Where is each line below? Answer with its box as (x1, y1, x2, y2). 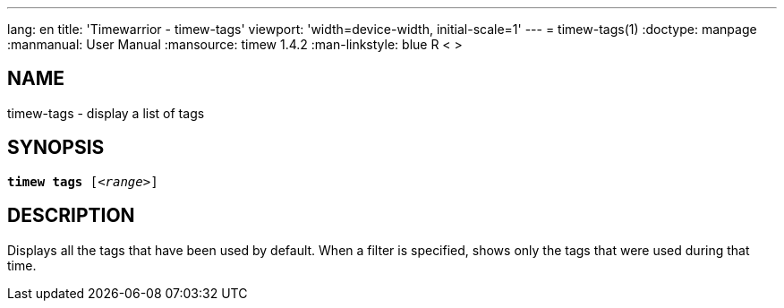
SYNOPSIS (7, 136, 105, 159)
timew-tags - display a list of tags (7, 105, 205, 121)
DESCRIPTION (7, 204, 135, 227)
